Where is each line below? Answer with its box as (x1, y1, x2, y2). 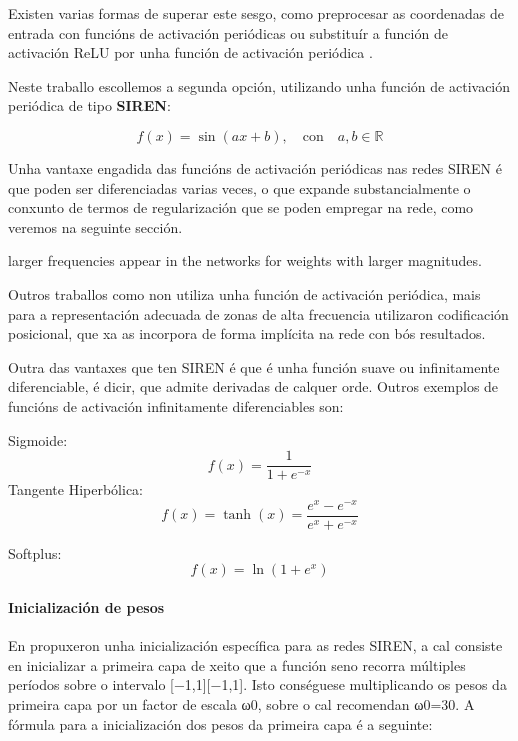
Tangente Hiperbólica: (8, 479, 144, 500)
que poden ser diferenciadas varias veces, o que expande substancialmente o (8, 177, 471, 198)
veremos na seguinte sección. (8, 216, 183, 237)
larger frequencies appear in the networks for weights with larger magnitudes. (8, 250, 482, 271)
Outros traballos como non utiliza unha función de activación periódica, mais (8, 283, 481, 304)
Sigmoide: (8, 429, 68, 450)
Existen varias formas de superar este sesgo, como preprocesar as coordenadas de (8, 3, 504, 23)
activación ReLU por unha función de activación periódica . (8, 42, 373, 63)
